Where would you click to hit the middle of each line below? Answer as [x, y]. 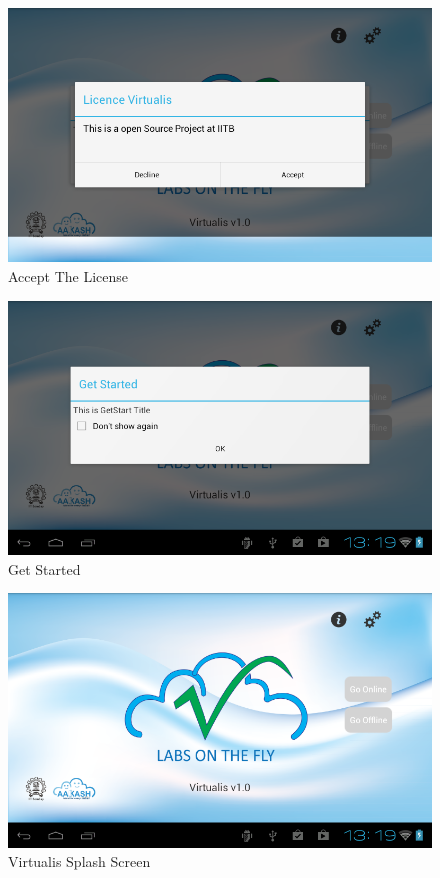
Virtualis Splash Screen [79, 861]
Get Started [44, 568]
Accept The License [68, 275]
